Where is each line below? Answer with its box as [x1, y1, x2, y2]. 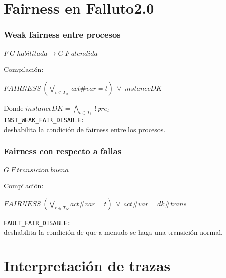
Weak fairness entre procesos [4, 28, 121, 41]
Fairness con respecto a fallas [4, 145, 122, 157]
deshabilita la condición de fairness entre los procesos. [4, 124, 166, 134]
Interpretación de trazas [4, 255, 171, 276]
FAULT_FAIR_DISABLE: [4, 219, 71, 227]
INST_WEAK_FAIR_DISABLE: [4, 117, 85, 124]
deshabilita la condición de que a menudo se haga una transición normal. [4, 227, 223, 237]
